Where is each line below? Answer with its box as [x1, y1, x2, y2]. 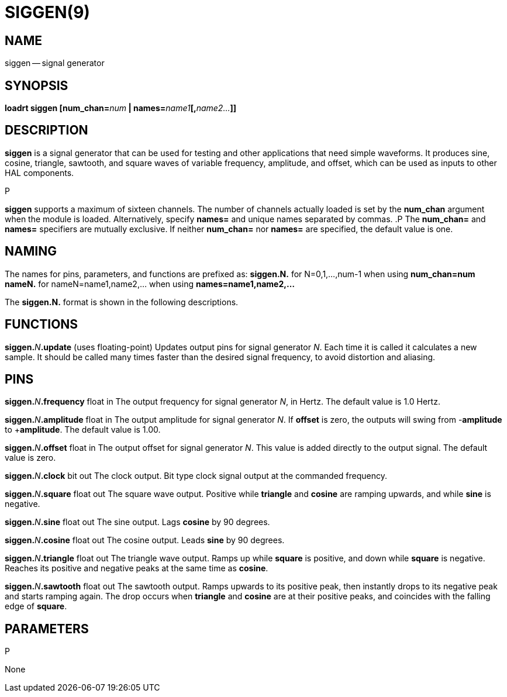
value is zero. [5, 453, 56, 463]
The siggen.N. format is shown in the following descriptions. [5, 296, 239, 307]
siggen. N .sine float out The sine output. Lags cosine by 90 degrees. [5, 517, 270, 527]
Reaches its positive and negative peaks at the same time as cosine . [5, 563, 268, 574]
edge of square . [5, 601, 67, 612]
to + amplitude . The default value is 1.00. [5, 425, 161, 435]
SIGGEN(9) [5, 2, 90, 22]
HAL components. [5, 167, 74, 178]
